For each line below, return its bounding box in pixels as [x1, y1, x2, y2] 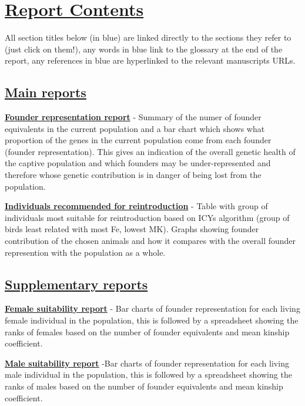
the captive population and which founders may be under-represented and [5, 157, 271, 169]
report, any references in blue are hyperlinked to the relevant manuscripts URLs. [5, 54, 296, 67]
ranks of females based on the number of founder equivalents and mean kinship [5, 325, 290, 338]
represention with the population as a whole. [5, 246, 166, 258]
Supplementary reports [5, 275, 148, 293]
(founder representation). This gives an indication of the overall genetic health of [5, 145, 296, 157]
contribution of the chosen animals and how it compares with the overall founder [5, 235, 296, 247]
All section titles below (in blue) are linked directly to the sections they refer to [5, 31, 291, 44]
